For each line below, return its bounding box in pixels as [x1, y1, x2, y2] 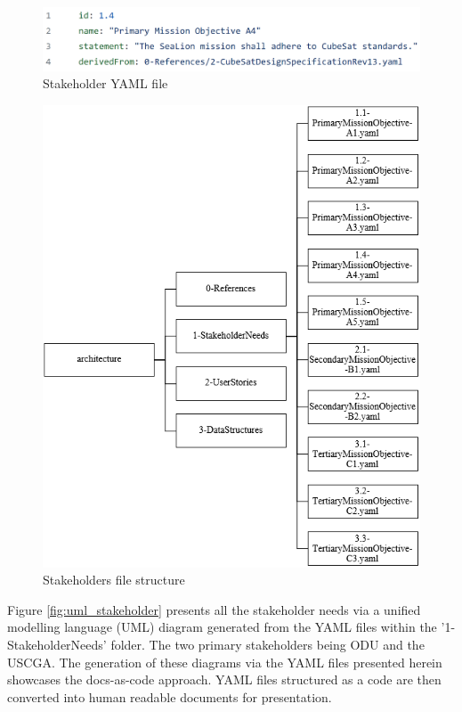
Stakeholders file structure [43, 570, 185, 589]
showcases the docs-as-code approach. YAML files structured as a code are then [7, 670, 442, 689]
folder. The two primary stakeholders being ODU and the [110, 634, 425, 653]
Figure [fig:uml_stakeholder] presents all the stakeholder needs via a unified [7, 600, 421, 618]
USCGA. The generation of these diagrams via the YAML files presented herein [7, 652, 442, 671]
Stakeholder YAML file [43, 74, 168, 93]
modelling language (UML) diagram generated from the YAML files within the [7, 618, 437, 636]
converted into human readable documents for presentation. [7, 687, 332, 706]
